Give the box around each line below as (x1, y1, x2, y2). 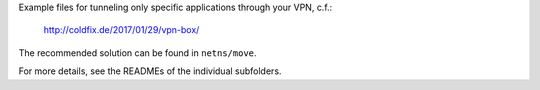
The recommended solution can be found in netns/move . (18, 46, 257, 59)
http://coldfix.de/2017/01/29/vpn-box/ (43, 24, 200, 36)
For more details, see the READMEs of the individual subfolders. (18, 65, 282, 77)
